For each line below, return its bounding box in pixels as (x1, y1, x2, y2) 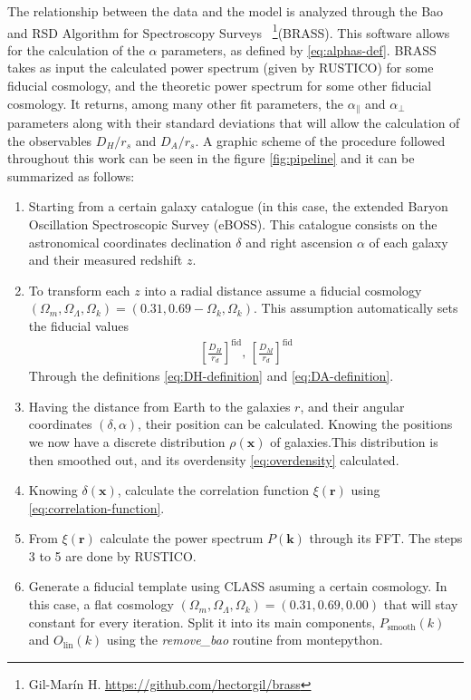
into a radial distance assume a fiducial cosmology (144, 280, 422, 299)
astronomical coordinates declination (28, 232, 232, 251)
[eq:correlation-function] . (28, 498, 165, 517)
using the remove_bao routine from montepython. (106, 630, 383, 649)
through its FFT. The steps (309, 529, 463, 548)
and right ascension (245, 232, 353, 251)
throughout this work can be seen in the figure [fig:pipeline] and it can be (7, 149, 415, 168)
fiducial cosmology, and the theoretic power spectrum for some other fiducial (7, 76, 432, 95)
